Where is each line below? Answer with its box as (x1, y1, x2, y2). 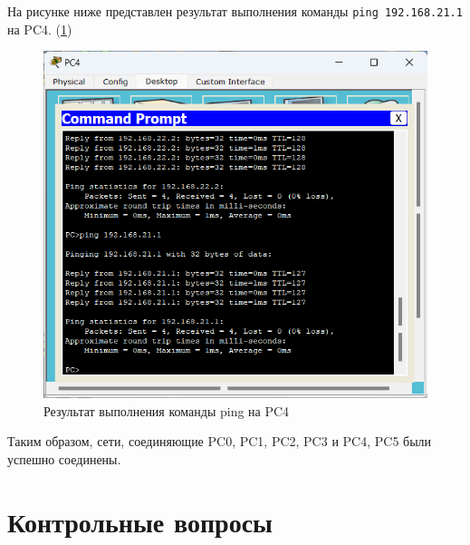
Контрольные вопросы (7, 502, 273, 540)
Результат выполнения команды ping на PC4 (43, 401, 290, 420)
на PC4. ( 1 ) (7, 19, 72, 38)
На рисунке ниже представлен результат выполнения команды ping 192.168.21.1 (7, 2, 463, 20)
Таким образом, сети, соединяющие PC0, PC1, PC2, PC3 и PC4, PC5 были (7, 432, 432, 451)
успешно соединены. (7, 449, 121, 468)
